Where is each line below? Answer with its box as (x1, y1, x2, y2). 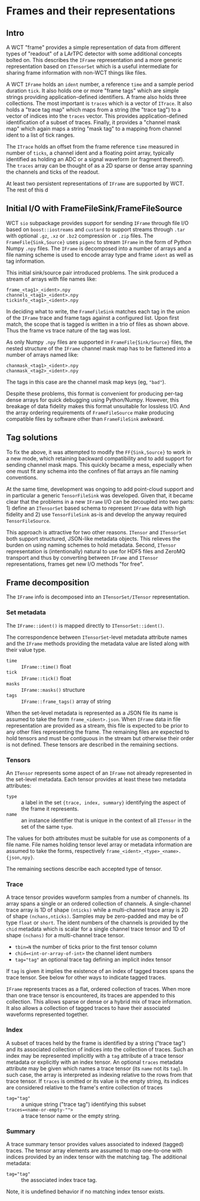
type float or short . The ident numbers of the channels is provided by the (6, 919, 189, 926)
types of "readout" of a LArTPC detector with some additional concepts (6, 50, 182, 57)
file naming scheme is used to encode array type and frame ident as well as (6, 251, 194, 258)
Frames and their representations (6, 4, 176, 18)
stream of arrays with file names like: (6, 275, 97, 282)
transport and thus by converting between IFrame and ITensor (6, 554, 158, 561)
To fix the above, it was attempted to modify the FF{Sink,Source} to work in (6, 448, 192, 455)
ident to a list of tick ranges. (6, 131, 75, 138)
